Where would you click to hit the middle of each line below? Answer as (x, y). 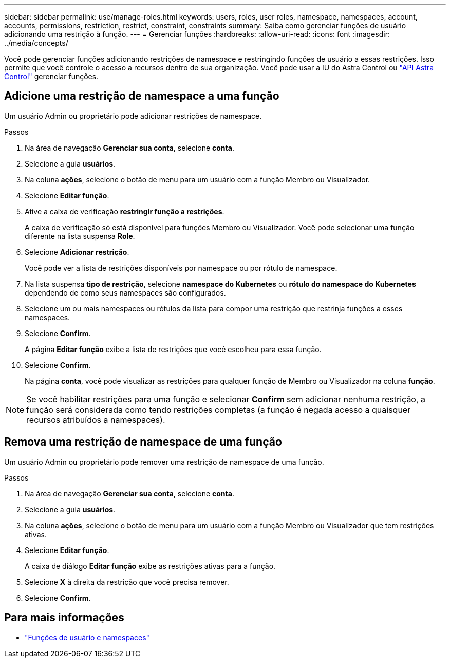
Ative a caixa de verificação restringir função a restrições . (125, 211)
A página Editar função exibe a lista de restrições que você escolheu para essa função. (173, 349)
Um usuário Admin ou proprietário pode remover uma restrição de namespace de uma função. (164, 462)
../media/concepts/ (36, 43)
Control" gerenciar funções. (51, 76)
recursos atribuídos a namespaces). (96, 420)
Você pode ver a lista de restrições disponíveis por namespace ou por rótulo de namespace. (181, 268)
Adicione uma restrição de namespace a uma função (142, 96)
